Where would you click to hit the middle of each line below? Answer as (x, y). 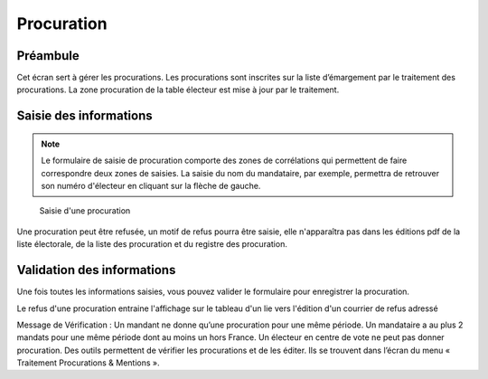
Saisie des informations (84, 116)
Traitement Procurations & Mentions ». (88, 363)
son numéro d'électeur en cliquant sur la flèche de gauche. (151, 186)
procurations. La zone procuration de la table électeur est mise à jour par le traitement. (178, 90)
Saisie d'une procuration (85, 211)
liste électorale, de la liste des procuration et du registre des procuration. (152, 244)
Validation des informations (96, 270)
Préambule (48, 56)
